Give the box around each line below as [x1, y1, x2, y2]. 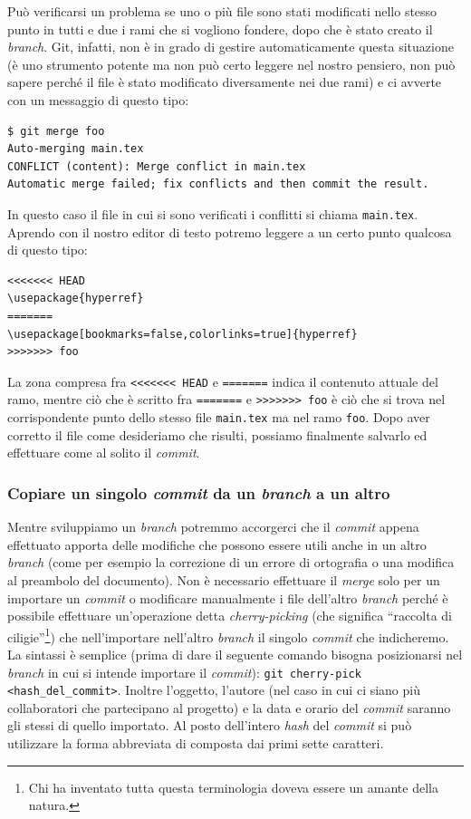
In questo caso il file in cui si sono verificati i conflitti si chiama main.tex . [7, 204, 418, 223]
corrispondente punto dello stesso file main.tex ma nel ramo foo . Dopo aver [7, 408, 430, 427]
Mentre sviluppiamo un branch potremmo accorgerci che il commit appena [7, 517, 419, 536]
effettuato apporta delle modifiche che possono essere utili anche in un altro [7, 535, 427, 554]
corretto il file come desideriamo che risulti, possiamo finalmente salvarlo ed [7, 425, 428, 444]
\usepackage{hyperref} [7, 292, 144, 305]
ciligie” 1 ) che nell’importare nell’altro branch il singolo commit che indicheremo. [7, 624, 449, 646]
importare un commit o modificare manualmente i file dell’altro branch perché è [7, 588, 448, 607]
